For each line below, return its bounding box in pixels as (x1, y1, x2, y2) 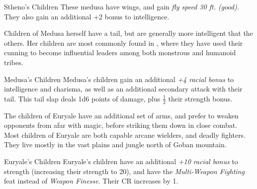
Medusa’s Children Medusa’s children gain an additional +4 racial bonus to (4, 74, 234, 84)
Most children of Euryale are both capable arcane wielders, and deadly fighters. (4, 129, 246, 140)
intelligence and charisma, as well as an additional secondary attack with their (4, 84, 243, 94)
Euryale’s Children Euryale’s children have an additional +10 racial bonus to (4, 156, 238, 166)
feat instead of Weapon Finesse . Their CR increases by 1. (4, 176, 178, 186)
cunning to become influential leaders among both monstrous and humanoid (4, 47, 236, 58)
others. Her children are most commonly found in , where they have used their (4, 37, 243, 48)
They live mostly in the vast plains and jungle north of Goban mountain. (4, 139, 227, 150)
